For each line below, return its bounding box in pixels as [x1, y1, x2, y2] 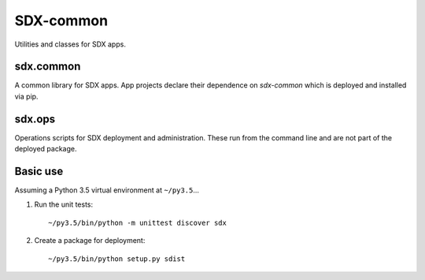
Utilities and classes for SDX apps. [14, 39, 126, 49]
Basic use [14, 164, 64, 177]
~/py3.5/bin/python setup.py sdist [48, 254, 186, 263]
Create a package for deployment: [34, 236, 146, 245]
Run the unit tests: [34, 200, 94, 209]
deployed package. [14, 144, 77, 154]
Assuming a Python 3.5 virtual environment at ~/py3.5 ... [14, 185, 200, 195]
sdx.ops [14, 112, 56, 125]
